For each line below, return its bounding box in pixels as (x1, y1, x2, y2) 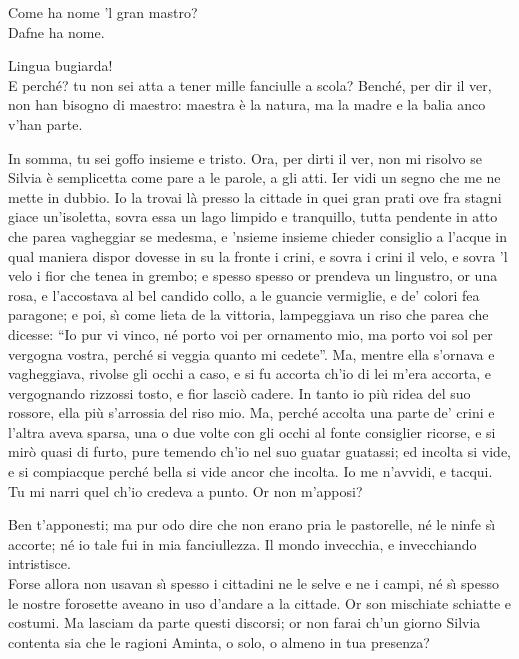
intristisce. (8, 553, 71, 574)
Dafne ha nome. (8, 21, 105, 42)
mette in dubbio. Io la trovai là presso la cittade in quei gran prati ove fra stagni (8, 186, 502, 207)
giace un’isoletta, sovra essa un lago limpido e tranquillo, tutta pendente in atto (8, 206, 498, 227)
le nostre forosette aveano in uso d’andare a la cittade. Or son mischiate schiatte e (8, 592, 512, 613)
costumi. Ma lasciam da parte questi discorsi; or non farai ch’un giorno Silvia (8, 612, 481, 633)
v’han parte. (8, 113, 83, 134)
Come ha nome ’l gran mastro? (8, 2, 198, 22)
